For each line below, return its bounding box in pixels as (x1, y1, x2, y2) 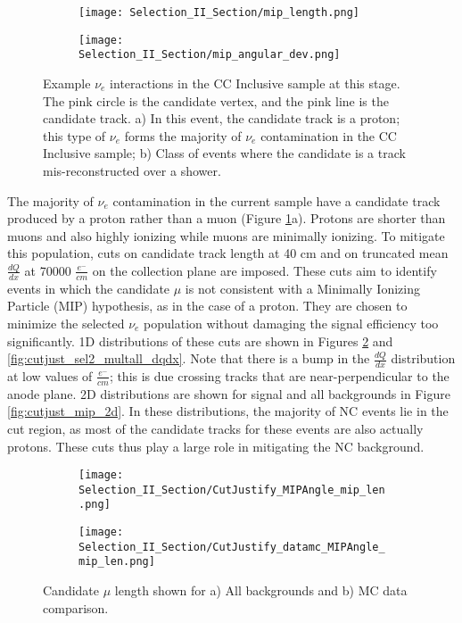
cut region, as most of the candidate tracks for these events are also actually (7, 419, 424, 437)
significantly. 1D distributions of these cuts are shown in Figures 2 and (7, 331, 393, 350)
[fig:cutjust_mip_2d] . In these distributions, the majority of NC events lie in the (7, 402, 449, 420)
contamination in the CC (260, 126, 397, 145)
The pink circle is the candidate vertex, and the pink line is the (43, 91, 389, 110)
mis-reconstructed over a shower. (43, 161, 221, 179)
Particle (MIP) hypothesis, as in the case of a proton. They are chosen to (7, 296, 408, 315)
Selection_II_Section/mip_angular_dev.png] (78, 48, 341, 62)
